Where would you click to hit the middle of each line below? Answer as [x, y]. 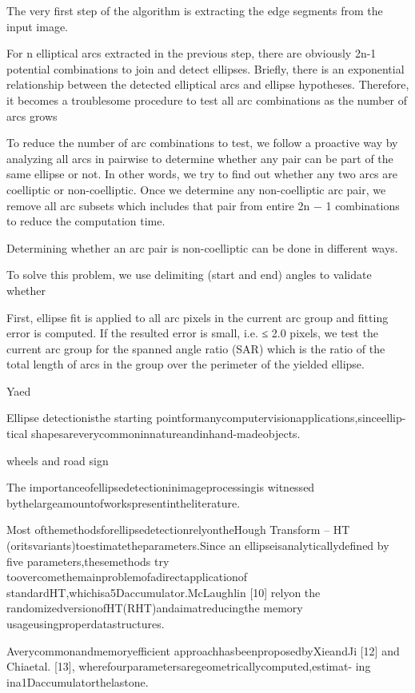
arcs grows [32, 115]
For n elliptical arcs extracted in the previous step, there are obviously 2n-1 [192, 53]
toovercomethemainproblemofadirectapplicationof [127, 577]
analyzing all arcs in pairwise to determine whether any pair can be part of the [200, 158]
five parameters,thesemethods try [88, 561]
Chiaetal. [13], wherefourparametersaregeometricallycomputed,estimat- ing [189, 666]
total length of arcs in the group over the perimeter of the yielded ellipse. [186, 364]
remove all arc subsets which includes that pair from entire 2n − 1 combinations [203, 205]
